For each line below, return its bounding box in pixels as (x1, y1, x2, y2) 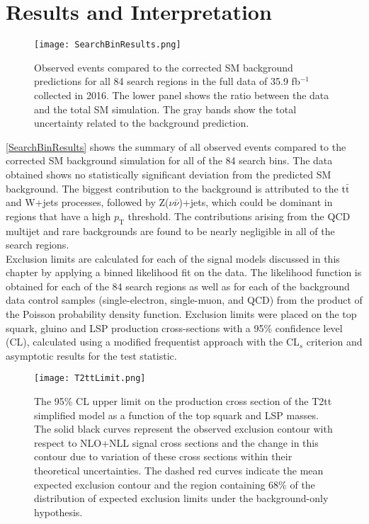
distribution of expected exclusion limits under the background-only (34, 491, 329, 506)
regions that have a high (6, 208, 111, 223)
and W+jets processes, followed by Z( (6, 195, 169, 210)
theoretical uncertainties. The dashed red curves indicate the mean (34, 463, 324, 478)
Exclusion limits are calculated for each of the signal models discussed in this (6, 251, 340, 266)
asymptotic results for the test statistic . (6, 348, 177, 363)
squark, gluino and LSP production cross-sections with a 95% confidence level (6, 320, 343, 335)
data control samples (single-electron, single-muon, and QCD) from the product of (6, 292, 363, 307)
